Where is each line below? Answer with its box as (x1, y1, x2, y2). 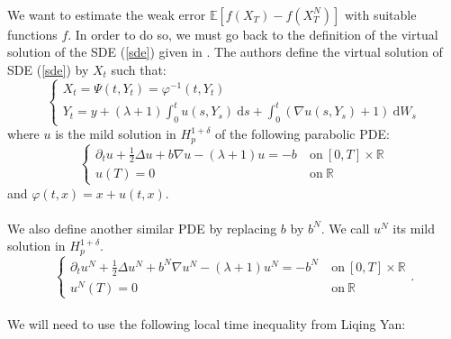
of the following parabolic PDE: (214, 124, 390, 143)
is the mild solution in (55, 124, 176, 143)
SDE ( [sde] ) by (7, 60, 89, 78)
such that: (111, 60, 167, 78)
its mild (392, 218, 436, 237)
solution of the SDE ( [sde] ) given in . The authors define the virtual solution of (7, 42, 443, 61)
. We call (320, 218, 370, 237)
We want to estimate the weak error (7, 5, 206, 23)
